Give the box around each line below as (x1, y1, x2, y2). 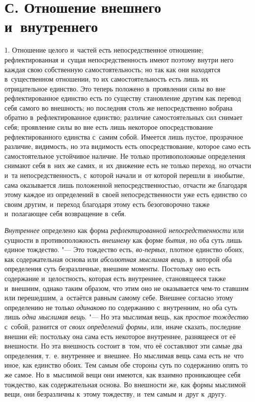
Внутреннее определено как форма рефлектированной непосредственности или (4, 225, 244, 235)
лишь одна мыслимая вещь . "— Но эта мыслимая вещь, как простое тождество (4, 312, 249, 322)
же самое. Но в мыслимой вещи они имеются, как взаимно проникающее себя (4, 369, 241, 379)
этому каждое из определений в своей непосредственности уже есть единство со (4, 189, 247, 200)
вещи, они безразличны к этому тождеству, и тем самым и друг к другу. (4, 389, 227, 399)
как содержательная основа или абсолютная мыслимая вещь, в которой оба (4, 254, 232, 264)
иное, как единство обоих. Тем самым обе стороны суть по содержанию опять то (4, 360, 248, 370)
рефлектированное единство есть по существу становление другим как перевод (4, 93, 241, 103)
